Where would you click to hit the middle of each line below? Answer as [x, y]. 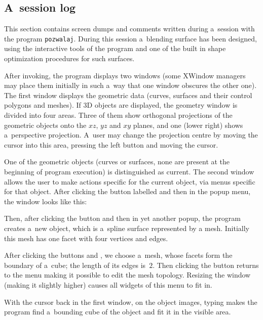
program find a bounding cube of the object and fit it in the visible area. [118, 312]
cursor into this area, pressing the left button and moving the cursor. [111, 144]
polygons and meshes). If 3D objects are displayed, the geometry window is [121, 105]
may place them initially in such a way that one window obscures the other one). [130, 85]
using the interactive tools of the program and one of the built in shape [115, 48]
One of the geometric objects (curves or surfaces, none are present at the [117, 162]
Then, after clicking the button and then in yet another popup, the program [122, 218]
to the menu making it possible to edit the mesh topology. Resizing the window [127, 275]
